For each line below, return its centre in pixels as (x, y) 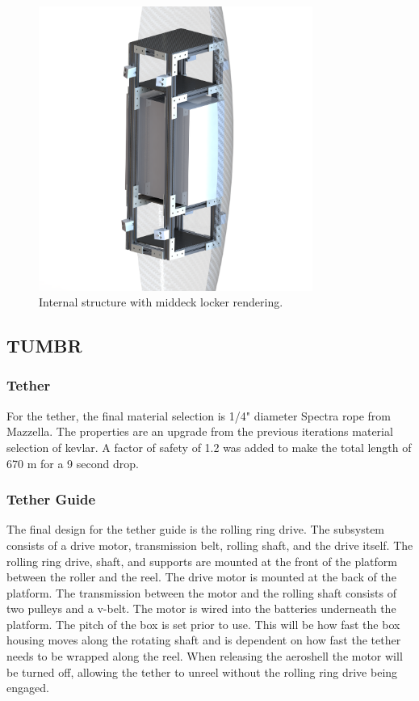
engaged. (28, 688)
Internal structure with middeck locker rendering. (161, 302)
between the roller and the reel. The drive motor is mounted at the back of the (201, 577)
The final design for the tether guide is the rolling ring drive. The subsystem (196, 529)
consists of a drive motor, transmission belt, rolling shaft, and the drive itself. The (210, 545)
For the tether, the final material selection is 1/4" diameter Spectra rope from (199, 415)
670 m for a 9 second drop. (73, 463)
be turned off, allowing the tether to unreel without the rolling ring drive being (202, 671)
